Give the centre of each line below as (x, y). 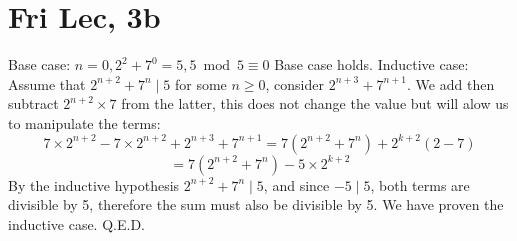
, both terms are (420, 184)
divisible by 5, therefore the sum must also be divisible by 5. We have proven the (256, 204)
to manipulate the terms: (84, 122)
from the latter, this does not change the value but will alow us (315, 103)
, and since (296, 184)
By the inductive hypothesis (94, 184)
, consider (294, 83)
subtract (33, 103)
